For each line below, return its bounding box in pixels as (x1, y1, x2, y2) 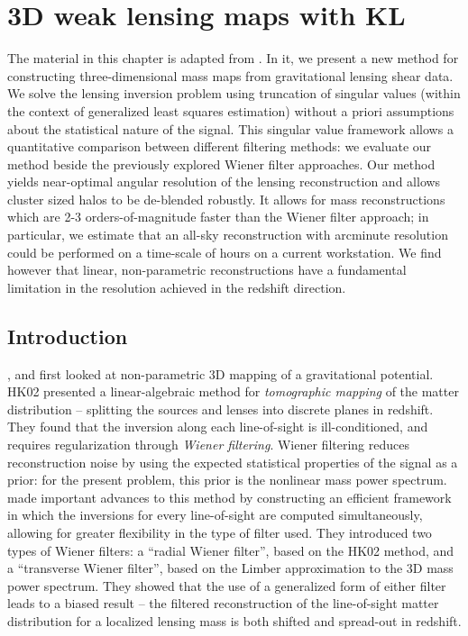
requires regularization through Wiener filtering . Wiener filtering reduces (7, 435, 409, 454)
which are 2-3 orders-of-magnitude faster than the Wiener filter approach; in (7, 207, 429, 226)
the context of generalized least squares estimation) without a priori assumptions (7, 101, 454, 120)
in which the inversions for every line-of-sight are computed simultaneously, (7, 505, 423, 524)
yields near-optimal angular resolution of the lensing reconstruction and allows (7, 172, 441, 191)
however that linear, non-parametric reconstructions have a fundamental (7, 260, 407, 279)
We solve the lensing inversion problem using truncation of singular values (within (7, 84, 461, 103)
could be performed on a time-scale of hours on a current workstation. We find (7, 242, 442, 261)
